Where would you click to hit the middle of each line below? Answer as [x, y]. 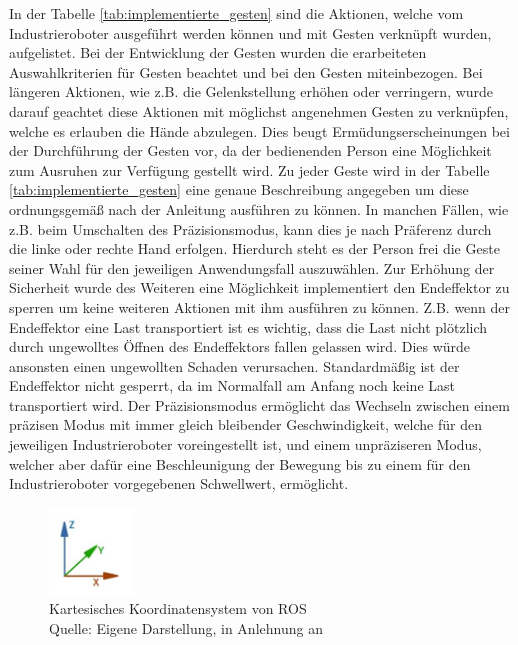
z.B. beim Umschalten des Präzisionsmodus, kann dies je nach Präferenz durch [250, 228]
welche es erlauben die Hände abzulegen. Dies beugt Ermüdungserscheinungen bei [259, 130]
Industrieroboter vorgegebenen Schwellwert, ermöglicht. [179, 483]
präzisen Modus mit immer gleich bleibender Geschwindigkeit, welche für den [245, 424]
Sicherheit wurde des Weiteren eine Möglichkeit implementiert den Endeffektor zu [259, 287]
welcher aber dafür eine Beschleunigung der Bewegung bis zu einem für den [240, 463]
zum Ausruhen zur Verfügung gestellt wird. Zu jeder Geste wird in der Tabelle [249, 169]
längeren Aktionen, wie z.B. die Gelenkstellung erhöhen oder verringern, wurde [251, 91]
